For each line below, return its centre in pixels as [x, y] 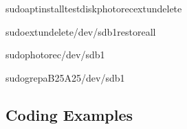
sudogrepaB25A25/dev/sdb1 [65, 77]
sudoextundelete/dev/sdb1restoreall [81, 31]
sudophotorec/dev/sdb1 [55, 55]
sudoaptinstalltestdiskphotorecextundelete [94, 8]
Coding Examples [69, 114]
